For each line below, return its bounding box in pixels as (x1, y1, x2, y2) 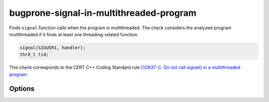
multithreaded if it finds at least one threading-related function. (9, 31, 139, 37)
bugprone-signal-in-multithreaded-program (9, 7, 197, 18)
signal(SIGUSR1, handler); (19, 45, 86, 51)
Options (9, 84, 35, 93)
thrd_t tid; (19, 52, 49, 57)
